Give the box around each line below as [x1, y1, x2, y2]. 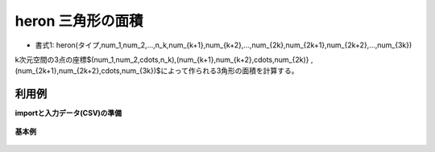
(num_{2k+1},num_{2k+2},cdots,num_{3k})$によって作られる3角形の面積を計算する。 [14, 66, 299, 76]
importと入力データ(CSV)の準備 [14, 109, 122, 118]
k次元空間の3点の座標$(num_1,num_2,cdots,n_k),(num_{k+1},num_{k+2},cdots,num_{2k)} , [14, 55, 313, 64]
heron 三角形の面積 [14, 12, 144, 30]
